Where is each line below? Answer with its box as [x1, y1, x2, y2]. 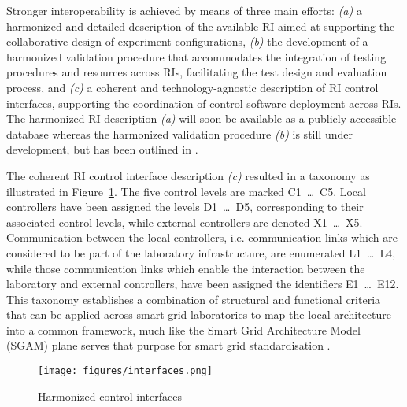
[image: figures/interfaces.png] [38, 365, 213, 377]
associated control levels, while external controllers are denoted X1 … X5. [6, 213, 363, 230]
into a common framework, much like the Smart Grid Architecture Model [6, 321, 361, 338]
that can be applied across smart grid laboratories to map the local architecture [6, 306, 392, 323]
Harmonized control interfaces [38, 387, 182, 404]
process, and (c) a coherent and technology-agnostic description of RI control [6, 79, 379, 95]
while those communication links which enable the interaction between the [6, 260, 365, 276]
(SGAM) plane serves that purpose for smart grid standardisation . [6, 337, 331, 353]
